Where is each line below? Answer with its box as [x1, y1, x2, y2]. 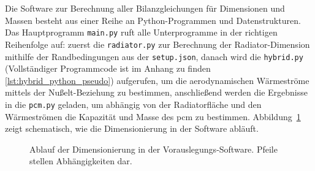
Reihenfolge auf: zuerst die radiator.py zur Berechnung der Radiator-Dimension [5, 37, 310, 50]
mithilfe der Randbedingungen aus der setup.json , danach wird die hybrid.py [5, 50, 303, 63]
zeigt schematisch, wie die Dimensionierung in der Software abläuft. [5, 122, 259, 135]
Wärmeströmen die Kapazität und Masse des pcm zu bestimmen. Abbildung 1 [5, 110, 301, 123]
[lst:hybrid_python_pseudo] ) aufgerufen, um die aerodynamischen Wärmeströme [5, 74, 309, 86]
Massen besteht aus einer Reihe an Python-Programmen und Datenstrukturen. [5, 13, 301, 26]
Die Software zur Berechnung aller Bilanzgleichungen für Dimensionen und [5, 2, 285, 14]
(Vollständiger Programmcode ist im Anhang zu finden [5, 62, 211, 75]
